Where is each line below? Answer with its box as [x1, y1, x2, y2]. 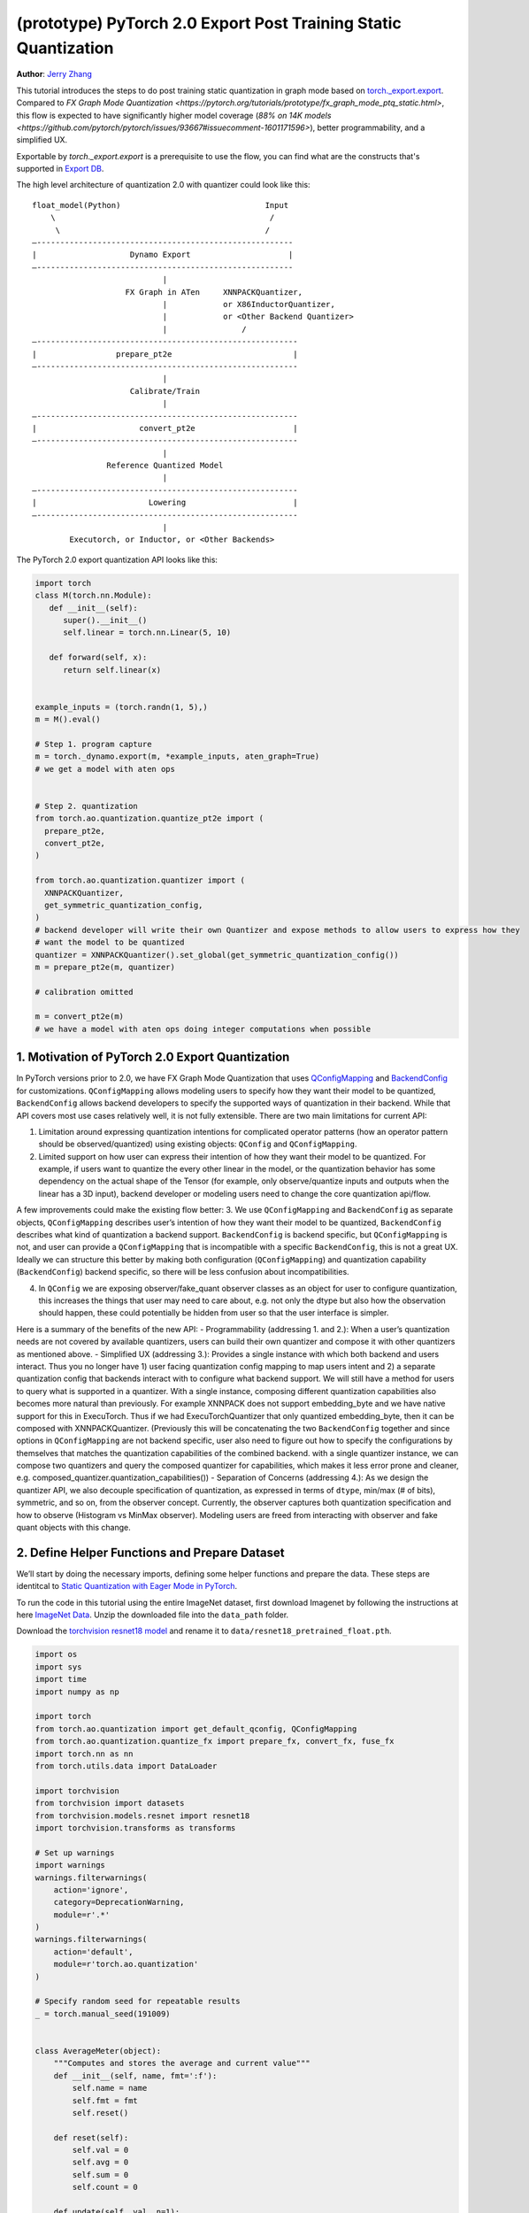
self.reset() [72, 2108, 129, 2117]
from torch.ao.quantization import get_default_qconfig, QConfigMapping [34, 1723, 357, 1734]
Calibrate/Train [129, 386, 201, 396]
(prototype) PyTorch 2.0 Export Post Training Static [16, 13, 402, 33]
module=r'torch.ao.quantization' [53, 1959, 199, 1970]
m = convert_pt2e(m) [34, 1012, 124, 1022]
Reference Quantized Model [106, 460, 224, 471]
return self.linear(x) [63, 665, 162, 675]
